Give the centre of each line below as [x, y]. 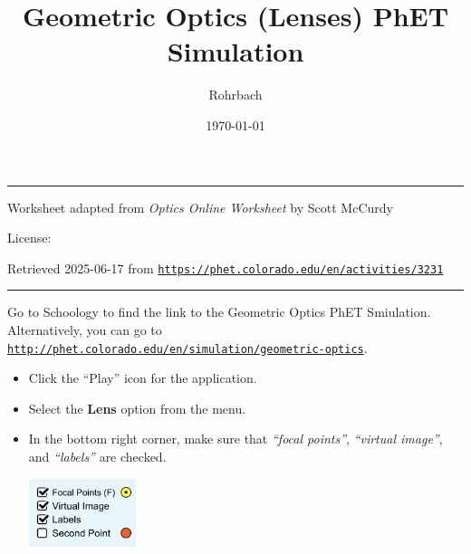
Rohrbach [235, 95]
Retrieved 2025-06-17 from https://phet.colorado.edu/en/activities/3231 [226, 267]
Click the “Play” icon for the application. [143, 378]
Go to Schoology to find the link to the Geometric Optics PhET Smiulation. [219, 312]
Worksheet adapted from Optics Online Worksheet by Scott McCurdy [200, 207]
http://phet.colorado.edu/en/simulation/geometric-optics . [187, 347]
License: [29, 238]
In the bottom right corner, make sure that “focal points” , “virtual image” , [235, 439]
